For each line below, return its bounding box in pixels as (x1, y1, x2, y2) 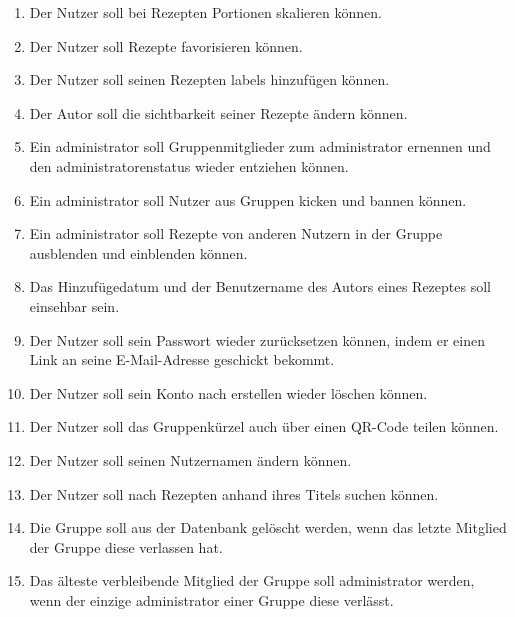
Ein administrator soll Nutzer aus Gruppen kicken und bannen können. (29, 189, 467, 210)
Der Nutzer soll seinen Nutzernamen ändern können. (29, 449, 352, 470)
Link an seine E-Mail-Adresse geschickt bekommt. (29, 349, 335, 370)
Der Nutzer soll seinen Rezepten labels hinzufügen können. (29, 69, 390, 90)
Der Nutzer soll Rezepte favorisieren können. (29, 35, 303, 56)
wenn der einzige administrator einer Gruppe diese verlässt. (29, 589, 394, 610)
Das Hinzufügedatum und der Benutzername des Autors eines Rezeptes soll (29, 276, 491, 297)
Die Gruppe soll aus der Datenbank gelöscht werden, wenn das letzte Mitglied (29, 517, 507, 538)
